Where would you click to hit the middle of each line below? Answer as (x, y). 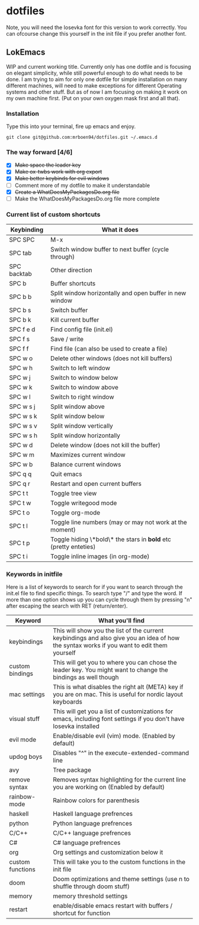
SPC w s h (23, 436)
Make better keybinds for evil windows (62, 179)
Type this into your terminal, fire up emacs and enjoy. (71, 126)
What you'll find (121, 621)
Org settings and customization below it (108, 853)
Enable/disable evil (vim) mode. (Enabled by (114, 736)
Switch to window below (84, 378)
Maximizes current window (88, 455)
